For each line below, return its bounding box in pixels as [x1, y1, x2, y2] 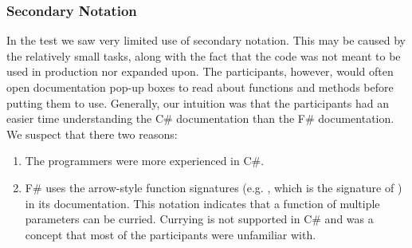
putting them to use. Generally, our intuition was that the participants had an [6, 94, 390, 111]
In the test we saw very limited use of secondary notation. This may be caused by [6, 32, 406, 49]
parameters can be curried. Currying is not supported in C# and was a [25, 211, 374, 227]
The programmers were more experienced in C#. [25, 152, 265, 169]
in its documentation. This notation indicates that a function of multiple [25, 195, 380, 211]
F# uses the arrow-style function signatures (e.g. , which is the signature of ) [25, 179, 402, 195]
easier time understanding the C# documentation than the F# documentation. [6, 110, 394, 127]
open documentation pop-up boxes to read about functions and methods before [6, 79, 394, 95]
